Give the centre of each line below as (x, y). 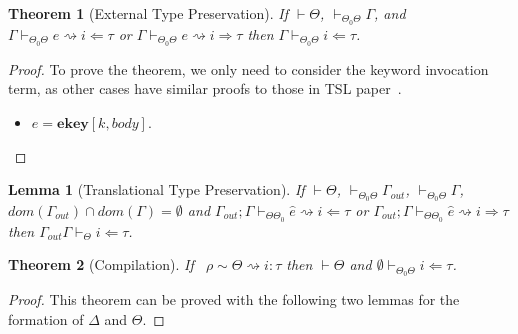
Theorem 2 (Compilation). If (101, 264)
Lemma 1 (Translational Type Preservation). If (156, 189)
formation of (46, 318)
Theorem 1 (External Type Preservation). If (148, 13)
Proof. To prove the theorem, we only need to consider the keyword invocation (248, 68)
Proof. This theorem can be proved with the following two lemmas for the (234, 299)
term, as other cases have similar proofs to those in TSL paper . (205, 88)
